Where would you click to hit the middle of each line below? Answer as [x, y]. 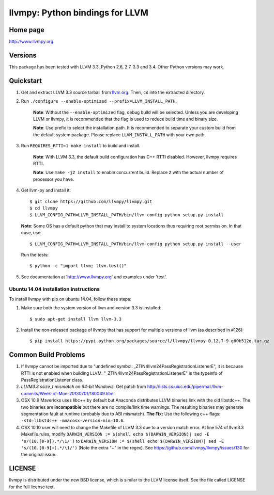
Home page [27, 30]
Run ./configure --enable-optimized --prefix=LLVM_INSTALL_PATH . [99, 101]
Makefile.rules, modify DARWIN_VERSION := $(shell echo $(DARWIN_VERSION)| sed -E [115, 434]
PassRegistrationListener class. [52, 380]
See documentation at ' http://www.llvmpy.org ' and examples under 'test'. [94, 277]
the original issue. [39, 455]
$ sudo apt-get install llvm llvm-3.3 [76, 319]
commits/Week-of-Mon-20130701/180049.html [68, 393]
